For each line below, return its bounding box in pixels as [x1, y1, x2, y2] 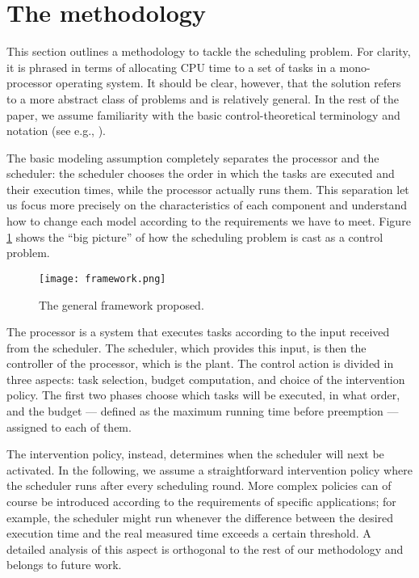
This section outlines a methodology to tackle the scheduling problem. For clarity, [6, 43, 411, 60]
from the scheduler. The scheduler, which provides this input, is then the [6, 339, 367, 356]
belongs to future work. [6, 556, 122, 573]
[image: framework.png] [39, 272, 166, 285]
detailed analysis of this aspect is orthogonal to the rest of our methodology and [6, 540, 404, 557]
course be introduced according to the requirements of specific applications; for [6, 493, 396, 510]
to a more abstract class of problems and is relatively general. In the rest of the [6, 90, 399, 107]
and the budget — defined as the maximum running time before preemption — [6, 403, 399, 420]
